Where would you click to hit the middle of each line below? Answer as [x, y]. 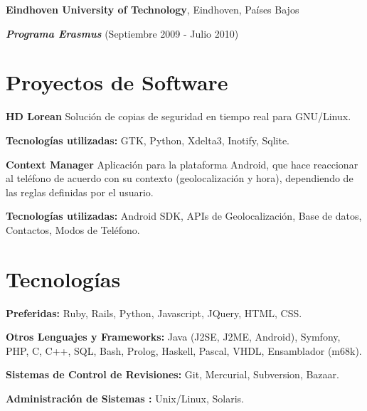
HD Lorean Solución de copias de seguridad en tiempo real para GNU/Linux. [179, 116]
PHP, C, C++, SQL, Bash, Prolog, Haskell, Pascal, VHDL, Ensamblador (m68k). [184, 350]
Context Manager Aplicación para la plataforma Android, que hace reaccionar [182, 164]
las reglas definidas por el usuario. [80, 192]
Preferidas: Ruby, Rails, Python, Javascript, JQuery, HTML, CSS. [154, 313]
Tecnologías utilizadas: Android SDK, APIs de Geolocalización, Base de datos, [184, 216]
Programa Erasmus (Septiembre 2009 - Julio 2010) [122, 33]
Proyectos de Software [117, 82]
